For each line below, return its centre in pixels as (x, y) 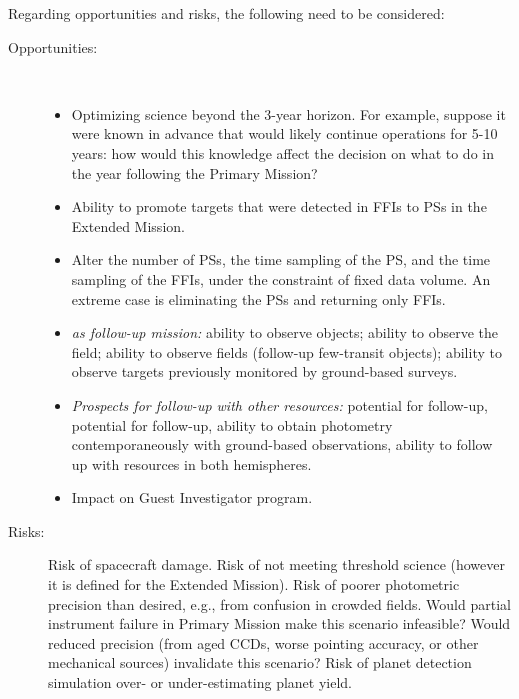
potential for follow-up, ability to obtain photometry (232, 424)
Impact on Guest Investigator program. (192, 497)
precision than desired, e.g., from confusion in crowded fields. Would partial (279, 603)
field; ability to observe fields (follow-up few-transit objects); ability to (286, 351)
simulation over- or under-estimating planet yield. (200, 682)
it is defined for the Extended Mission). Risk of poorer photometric (254, 584)
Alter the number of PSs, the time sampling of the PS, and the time (281, 259)
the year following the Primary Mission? (194, 172)
